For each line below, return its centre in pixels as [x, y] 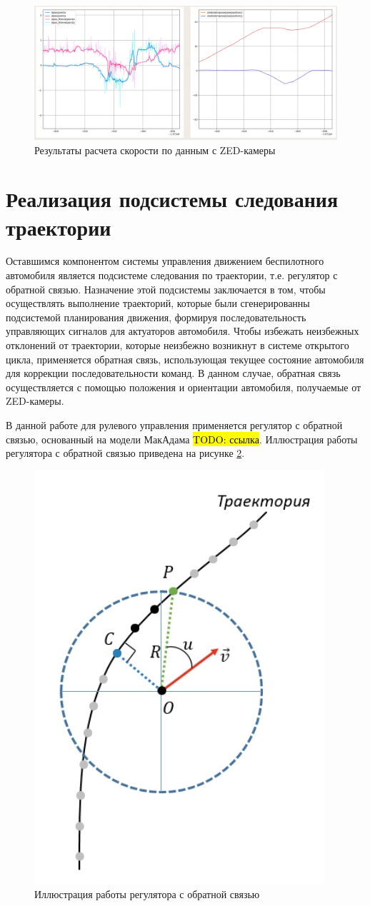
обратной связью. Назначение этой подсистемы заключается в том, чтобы [166, 289]
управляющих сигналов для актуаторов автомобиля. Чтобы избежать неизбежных [182, 331]
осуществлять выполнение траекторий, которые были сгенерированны [158, 303]
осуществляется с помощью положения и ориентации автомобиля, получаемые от [184, 387]
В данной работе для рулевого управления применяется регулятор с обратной [174, 425]
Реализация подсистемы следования [172, 199]
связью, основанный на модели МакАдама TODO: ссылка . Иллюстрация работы [182, 439]
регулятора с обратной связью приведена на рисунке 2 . [125, 453]
